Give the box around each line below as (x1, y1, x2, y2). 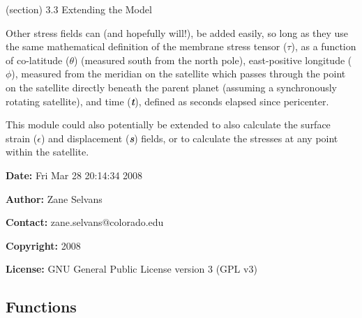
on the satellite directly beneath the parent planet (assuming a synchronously (6, 79, 337, 94)
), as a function (291, 39, 356, 54)
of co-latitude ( (6, 52, 70, 67)
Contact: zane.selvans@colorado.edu (6, 215, 164, 229)
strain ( (6, 130, 38, 145)
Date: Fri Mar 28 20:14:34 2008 (6, 167, 143, 182)
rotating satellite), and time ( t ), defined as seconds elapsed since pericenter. (6, 93, 329, 108)
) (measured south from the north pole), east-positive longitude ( (73, 52, 352, 67)
